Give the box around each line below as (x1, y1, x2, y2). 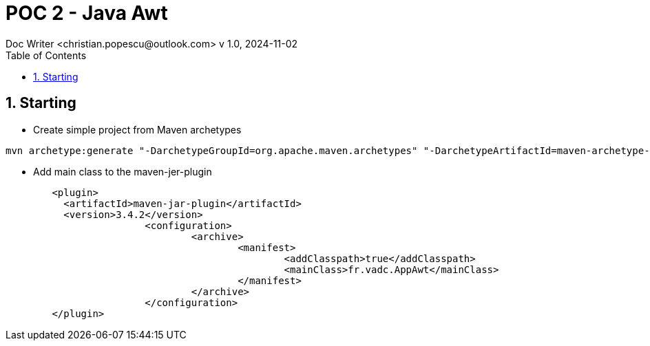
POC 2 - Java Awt (6, 1, 168, 25)
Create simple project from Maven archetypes (33, 123, 242, 136)
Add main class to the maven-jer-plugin (33, 165, 212, 177)
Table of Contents (6, 49, 87, 61)
